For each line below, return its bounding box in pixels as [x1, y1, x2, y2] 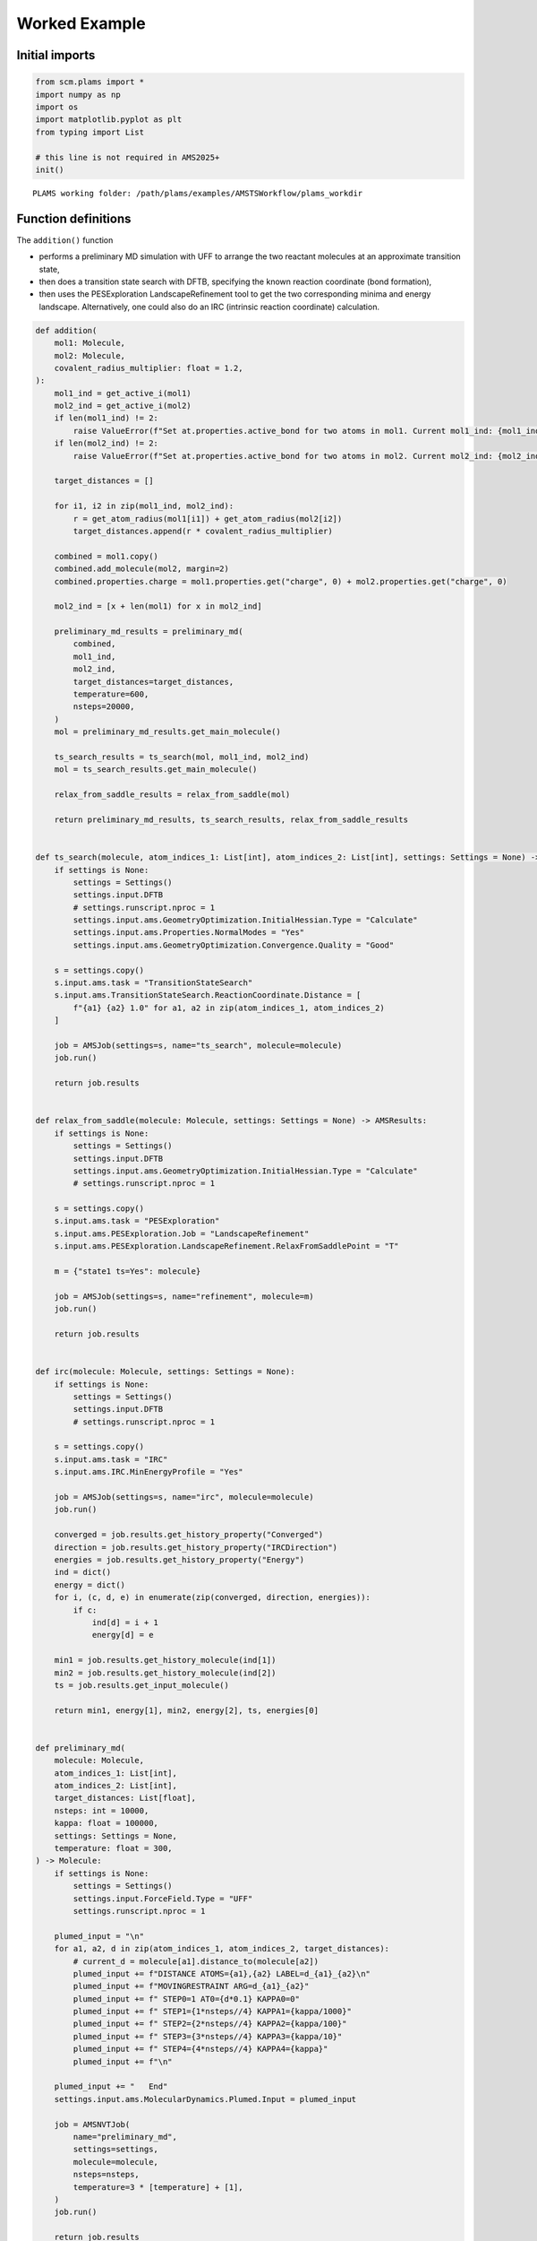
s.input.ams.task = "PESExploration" [54, 1216, 220, 1226]
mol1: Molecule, [54, 338, 125, 349]
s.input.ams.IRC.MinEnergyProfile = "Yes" [54, 1467, 243, 1477]
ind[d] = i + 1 [91, 1617, 158, 1627]
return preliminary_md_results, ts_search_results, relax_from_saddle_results [54, 814, 409, 825]
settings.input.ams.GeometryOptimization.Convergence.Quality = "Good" [72, 939, 395, 950]
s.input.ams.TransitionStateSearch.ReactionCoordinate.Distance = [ [54, 991, 362, 1000]
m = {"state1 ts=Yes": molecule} [54, 1267, 201, 1276]
